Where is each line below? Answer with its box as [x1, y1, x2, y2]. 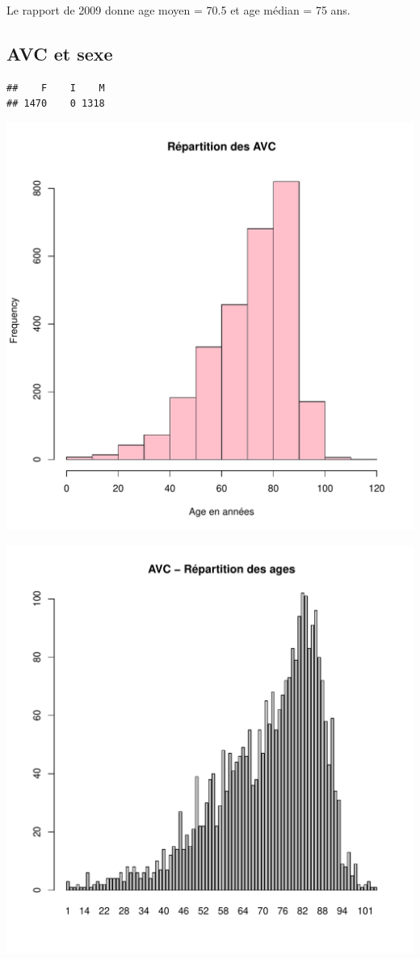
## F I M [6, 82, 105, 94]
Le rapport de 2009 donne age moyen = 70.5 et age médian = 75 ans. [6, 2, 351, 18]
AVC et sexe [6, 40, 113, 65]
